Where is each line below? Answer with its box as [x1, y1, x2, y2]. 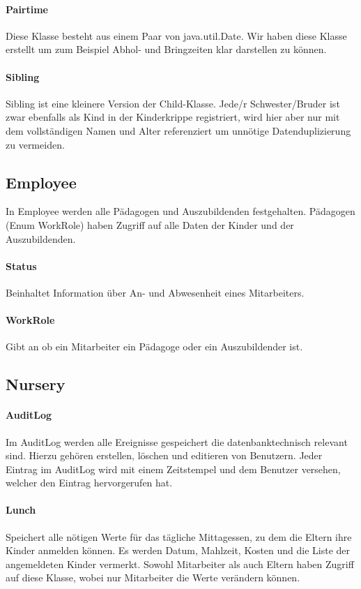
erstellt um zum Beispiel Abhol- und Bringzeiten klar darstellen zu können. [6, 42, 327, 57]
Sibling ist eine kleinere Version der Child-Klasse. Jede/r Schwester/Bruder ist [6, 96, 340, 110]
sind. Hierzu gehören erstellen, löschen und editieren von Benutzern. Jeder [6, 448, 323, 463]
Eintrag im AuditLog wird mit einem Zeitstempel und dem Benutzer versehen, [6, 461, 341, 476]
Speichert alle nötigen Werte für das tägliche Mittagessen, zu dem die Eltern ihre [6, 529, 352, 544]
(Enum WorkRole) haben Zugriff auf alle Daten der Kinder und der [6, 217, 294, 232]
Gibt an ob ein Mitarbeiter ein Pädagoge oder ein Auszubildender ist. [6, 339, 303, 354]
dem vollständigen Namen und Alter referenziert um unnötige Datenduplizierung [6, 123, 351, 137]
